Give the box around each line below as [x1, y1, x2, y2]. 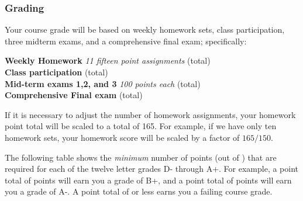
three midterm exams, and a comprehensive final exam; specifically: [5, 34, 247, 47]
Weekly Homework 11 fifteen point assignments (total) [5, 54, 211, 67]
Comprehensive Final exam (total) [5, 89, 143, 101]
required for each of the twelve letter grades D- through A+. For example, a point [5, 162, 299, 175]
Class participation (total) [5, 66, 108, 78]
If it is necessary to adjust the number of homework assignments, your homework [5, 108, 296, 120]
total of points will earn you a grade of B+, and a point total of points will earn [5, 174, 292, 186]
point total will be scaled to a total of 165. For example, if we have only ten [5, 120, 277, 132]
